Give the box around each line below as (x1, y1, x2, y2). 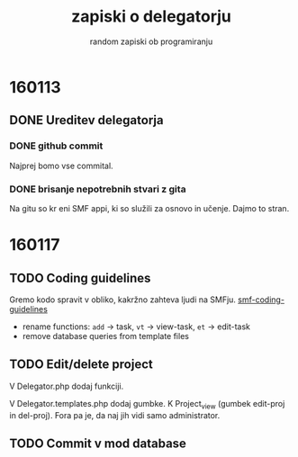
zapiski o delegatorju (70, 6, 232, 27)
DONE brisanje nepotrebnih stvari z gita (9, 183, 186, 195)
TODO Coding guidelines (9, 270, 151, 285)
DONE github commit (9, 139, 104, 152)
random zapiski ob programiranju (89, 36, 213, 47)
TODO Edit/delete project (9, 357, 153, 372)
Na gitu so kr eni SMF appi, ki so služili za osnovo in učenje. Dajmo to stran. (9, 202, 290, 213)
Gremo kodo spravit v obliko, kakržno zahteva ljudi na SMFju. (9, 294, 237, 305)
